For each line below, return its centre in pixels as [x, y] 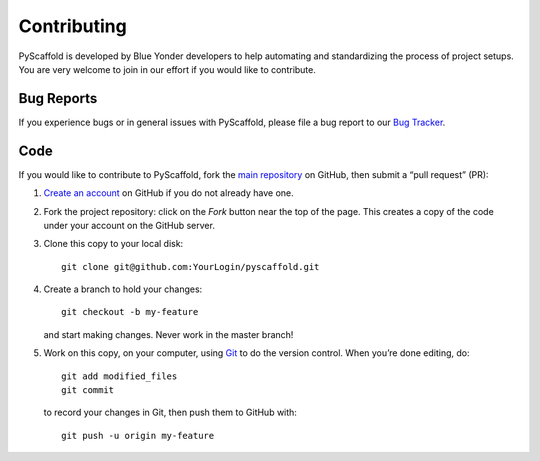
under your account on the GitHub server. [129, 225]
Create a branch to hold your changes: [123, 289]
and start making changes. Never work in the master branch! [168, 334]
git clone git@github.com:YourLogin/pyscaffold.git [190, 266]
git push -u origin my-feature [138, 435]
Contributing [72, 26]
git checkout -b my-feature [130, 312]
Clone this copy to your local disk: [113, 244]
